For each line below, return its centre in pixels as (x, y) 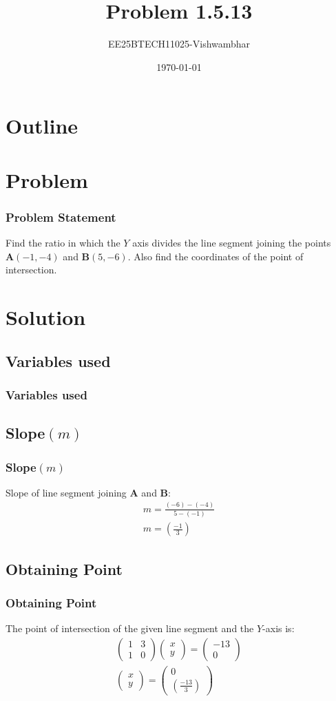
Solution (46, 317)
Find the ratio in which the (63, 243)
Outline (42, 126)
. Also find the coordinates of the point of (216, 256)
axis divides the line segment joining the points (232, 243)
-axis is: (279, 628)
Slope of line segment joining (66, 492)
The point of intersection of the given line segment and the (130, 628)
